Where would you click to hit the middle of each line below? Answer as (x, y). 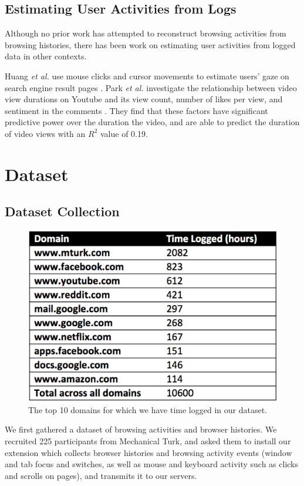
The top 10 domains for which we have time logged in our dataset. (148, 409)
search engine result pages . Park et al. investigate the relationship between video (151, 87)
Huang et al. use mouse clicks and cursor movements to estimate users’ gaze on (147, 76)
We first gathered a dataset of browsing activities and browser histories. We (141, 429)
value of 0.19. (124, 133)
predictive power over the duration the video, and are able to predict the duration (152, 122)
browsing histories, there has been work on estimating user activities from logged (150, 44)
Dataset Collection (62, 211)
